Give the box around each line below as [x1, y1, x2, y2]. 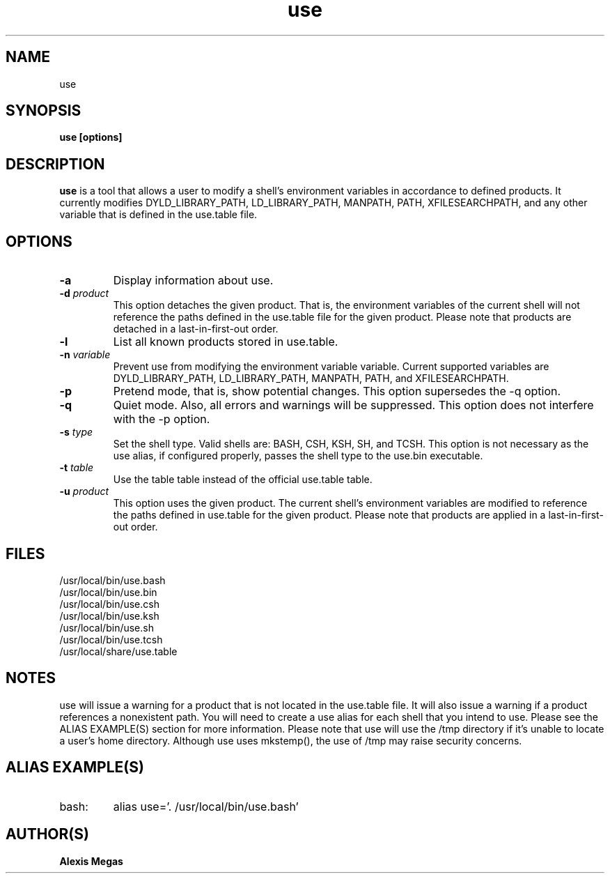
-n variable [59, 349, 111, 361]
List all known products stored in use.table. [113, 335, 338, 349]
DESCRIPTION [6, 155, 105, 173]
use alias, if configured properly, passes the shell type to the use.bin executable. [113, 450, 483, 462]
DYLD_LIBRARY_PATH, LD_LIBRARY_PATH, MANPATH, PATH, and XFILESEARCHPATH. [113, 372, 509, 385]
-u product [59, 485, 109, 498]
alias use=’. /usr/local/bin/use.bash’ [113, 799, 299, 813]
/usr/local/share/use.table [59, 645, 178, 657]
